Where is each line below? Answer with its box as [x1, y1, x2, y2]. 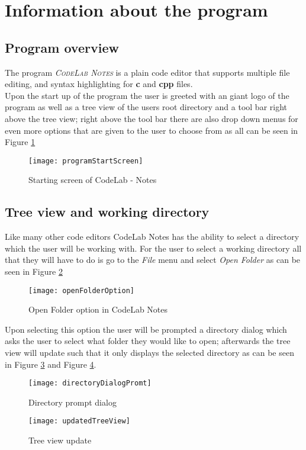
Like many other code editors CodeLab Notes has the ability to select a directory [5, 230, 299, 243]
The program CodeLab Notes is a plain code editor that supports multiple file [5, 66, 290, 78]
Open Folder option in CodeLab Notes [28, 303, 168, 316]
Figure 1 [5, 136, 36, 148]
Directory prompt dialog [28, 396, 117, 408]
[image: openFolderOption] [28, 286, 134, 295]
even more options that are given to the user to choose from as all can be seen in [5, 124, 298, 136]
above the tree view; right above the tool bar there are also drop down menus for [5, 112, 298, 124]
